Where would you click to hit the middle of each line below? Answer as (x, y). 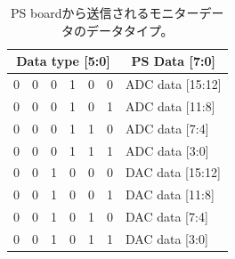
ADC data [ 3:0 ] (167, 150)
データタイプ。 (130, 30)
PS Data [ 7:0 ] (174, 61)
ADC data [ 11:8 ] (170, 105)
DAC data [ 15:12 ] (173, 172)
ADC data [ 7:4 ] (167, 128)
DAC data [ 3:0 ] (167, 238)
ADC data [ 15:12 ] (174, 84)
